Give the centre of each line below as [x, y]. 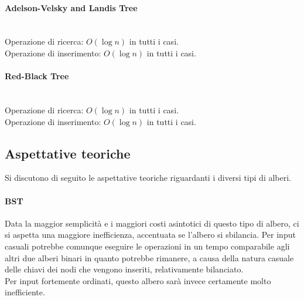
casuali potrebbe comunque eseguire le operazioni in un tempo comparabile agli [147, 246]
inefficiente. [25, 292]
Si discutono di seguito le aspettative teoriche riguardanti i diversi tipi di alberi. [148, 178]
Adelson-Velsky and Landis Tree [71, 7]
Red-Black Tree [37, 76]
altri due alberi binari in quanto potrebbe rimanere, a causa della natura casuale [149, 257]
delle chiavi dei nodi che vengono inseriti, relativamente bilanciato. [124, 269]
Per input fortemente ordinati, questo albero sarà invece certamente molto [138, 280]
